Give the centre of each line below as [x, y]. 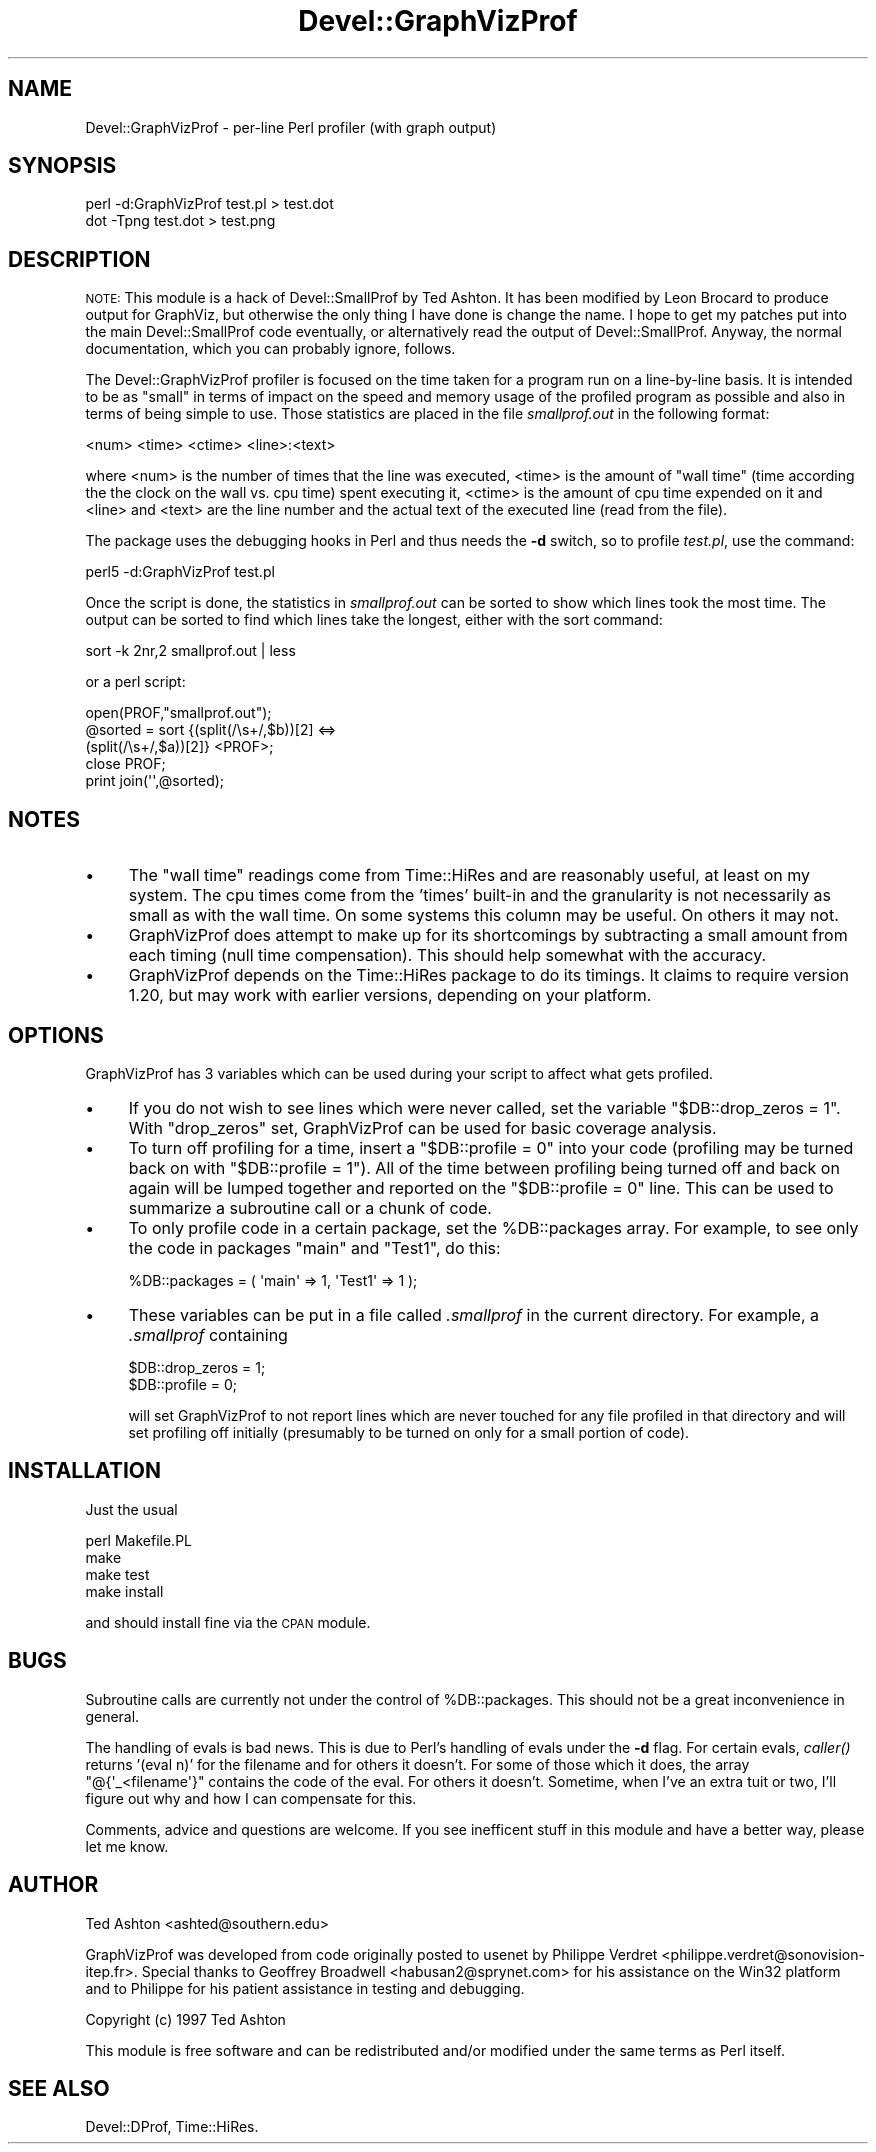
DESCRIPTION [79, 259]
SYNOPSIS [62, 166]
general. [112, 1716]
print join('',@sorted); [155, 781]
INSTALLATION [84, 1471]
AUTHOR [53, 1885]
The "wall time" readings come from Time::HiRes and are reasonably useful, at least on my [469, 875]
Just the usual [131, 1509]
